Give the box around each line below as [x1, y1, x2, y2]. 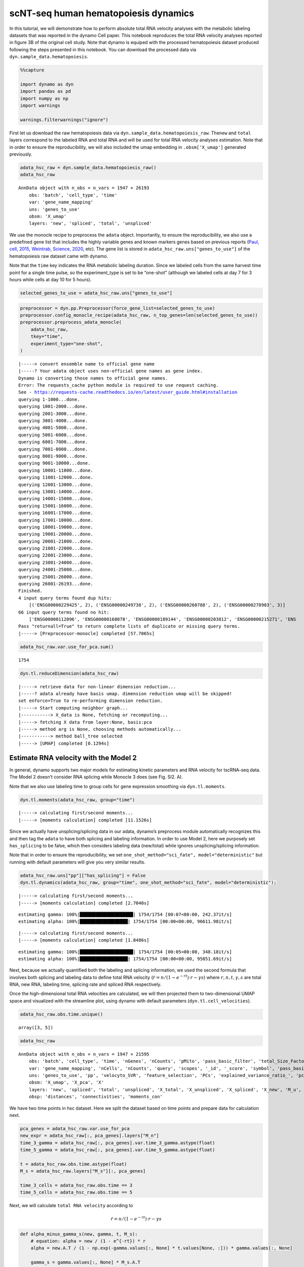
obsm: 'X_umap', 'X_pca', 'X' [28, 1079, 104, 1086]
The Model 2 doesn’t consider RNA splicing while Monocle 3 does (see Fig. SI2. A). [9, 774, 183, 780]
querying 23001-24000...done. [18, 560, 94, 565]
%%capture [20, 67, 45, 73]
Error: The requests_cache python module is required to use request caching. [18, 383, 219, 388]
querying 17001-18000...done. [18, 517, 94, 523]
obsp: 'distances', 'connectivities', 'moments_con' [28, 1094, 163, 1100]
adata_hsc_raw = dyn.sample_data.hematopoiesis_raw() [20, 165, 157, 170]
